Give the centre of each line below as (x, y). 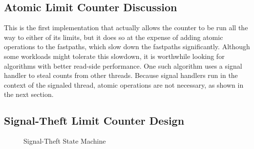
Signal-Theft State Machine (65, 141)
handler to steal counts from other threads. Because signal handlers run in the (121, 75)
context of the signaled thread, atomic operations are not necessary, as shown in (124, 84)
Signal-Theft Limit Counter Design (94, 121)
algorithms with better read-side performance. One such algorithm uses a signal (123, 65)
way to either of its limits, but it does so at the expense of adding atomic (114, 37)
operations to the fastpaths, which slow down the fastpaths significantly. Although (127, 47)
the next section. (29, 94)
